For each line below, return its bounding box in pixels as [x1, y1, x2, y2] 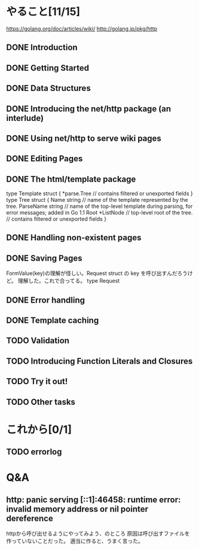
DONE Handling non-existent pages [6, 232, 142, 243]
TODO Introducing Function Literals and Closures [6, 356, 193, 366]
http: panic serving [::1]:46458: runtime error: [6, 494, 181, 504]
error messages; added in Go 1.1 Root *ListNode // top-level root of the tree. [6, 209, 193, 216]
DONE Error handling [6, 295, 85, 305]
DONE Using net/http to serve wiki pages [6, 133, 161, 143]
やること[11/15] [6, 5, 81, 19]
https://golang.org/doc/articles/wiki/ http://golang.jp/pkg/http [6, 25, 157, 32]
